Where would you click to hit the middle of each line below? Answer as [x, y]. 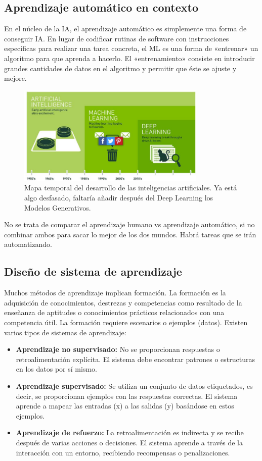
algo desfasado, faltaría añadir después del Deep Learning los [119, 198]
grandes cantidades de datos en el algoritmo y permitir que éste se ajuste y [120, 68]
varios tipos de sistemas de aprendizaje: [65, 332]
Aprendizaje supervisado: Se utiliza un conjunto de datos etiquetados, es [134, 386]
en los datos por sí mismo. [56, 369]
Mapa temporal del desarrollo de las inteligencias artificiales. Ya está [131, 188]
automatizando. [28, 244]
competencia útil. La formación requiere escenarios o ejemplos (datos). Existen [126, 322]
